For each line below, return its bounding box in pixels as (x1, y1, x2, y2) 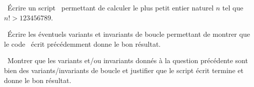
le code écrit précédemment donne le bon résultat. (4, 38, 161, 49)
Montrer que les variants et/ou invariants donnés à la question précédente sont (7, 55, 248, 66)
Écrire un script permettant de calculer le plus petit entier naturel (7, 2, 214, 12)
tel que (222, 2, 243, 12)
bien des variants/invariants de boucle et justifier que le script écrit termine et (4, 65, 243, 75)
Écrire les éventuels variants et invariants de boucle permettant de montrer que (7, 29, 250, 39)
